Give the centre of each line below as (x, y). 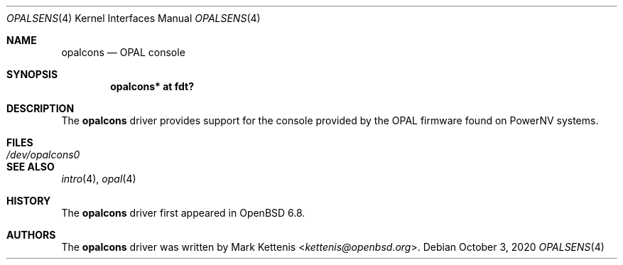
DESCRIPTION (40, 108)
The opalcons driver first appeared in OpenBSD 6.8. (183, 213)
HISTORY (29, 201)
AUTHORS (31, 235)
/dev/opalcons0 (43, 155)
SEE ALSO (31, 167)
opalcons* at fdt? (152, 86)
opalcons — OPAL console (123, 52)
